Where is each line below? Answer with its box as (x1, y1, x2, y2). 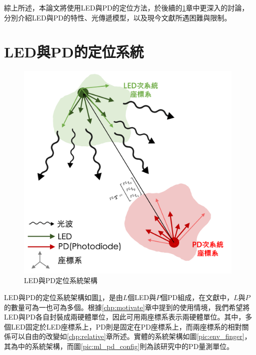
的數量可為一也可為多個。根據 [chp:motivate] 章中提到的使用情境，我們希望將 (4, 302, 250, 312)
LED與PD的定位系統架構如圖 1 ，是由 (4, 292, 123, 303)
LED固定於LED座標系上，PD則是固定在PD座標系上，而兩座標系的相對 (10, 321, 242, 332)
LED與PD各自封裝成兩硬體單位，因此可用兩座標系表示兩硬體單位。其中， (4, 312, 246, 322)
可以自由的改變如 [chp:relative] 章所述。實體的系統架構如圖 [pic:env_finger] (10, 331, 245, 342)
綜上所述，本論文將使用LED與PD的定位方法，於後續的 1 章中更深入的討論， (4, 2, 249, 12)
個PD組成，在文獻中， (160, 292, 234, 303)
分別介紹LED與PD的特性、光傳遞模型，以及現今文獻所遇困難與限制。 (4, 12, 232, 22)
